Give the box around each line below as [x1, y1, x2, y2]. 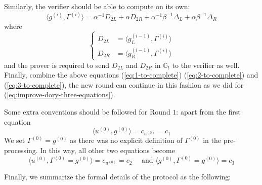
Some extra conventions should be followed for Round [4, 106, 170, 117]
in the [203, 135, 222, 145]
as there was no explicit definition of [70, 135, 183, 145]
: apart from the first [176, 106, 241, 117]
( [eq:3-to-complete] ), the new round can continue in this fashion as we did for [4, 79, 244, 90]
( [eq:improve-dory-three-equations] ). [4, 89, 115, 100]
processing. [4, 145, 38, 156]
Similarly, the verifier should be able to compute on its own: [4, 1, 190, 11]
